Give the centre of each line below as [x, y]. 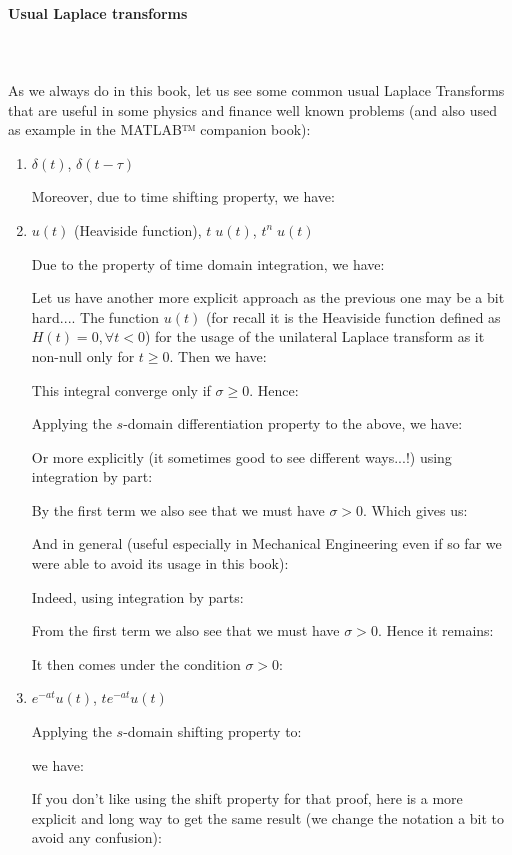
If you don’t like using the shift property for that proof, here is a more [247, 798]
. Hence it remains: [435, 630]
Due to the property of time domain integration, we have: [208, 263]
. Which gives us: [415, 509]
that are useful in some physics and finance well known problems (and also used [253, 109]
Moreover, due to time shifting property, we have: [183, 196]
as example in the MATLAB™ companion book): [159, 129]
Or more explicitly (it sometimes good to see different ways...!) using [241, 456]
